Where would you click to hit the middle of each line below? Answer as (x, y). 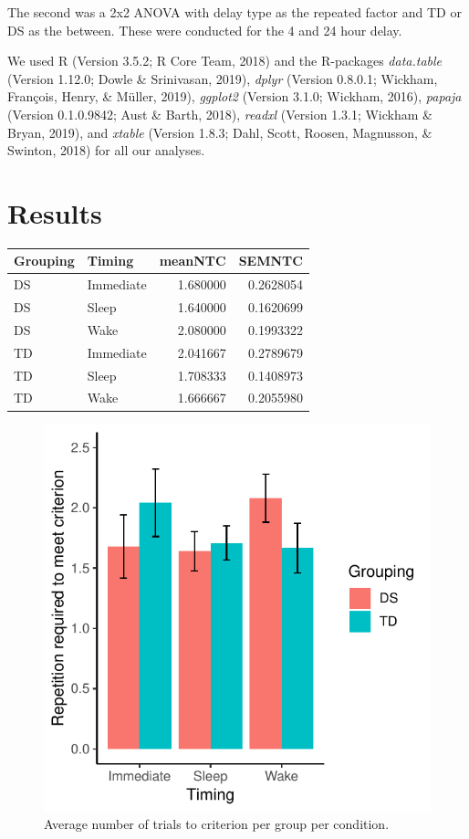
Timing (110, 261)
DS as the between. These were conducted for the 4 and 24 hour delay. (205, 30)
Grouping (44, 261)
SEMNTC (271, 261)
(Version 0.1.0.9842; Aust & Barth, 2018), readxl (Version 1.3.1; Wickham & (220, 114)
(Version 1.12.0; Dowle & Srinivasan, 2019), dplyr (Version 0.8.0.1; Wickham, (223, 78)
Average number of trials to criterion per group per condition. (217, 824)
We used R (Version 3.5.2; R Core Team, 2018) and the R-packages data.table (225, 61)
